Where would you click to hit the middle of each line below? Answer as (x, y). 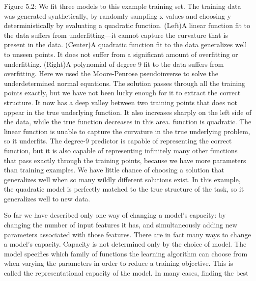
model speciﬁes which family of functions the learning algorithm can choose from (126, 253)
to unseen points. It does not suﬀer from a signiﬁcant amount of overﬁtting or (121, 54)
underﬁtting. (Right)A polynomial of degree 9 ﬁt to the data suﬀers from (114, 64)
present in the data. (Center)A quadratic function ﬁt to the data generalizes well (126, 44)
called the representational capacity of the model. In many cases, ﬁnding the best (126, 273)
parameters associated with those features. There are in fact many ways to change (128, 234)
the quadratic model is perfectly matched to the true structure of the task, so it (124, 189)
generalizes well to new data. (47, 198)
